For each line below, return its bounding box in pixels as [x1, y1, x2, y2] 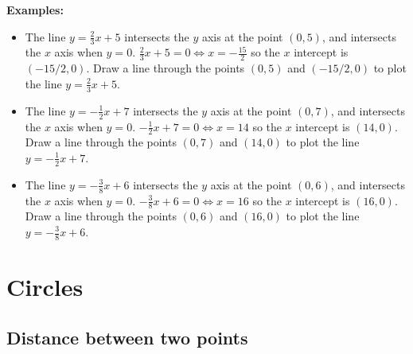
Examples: [6, 2, 64, 18]
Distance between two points [6, 325, 248, 349]
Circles [6, 270, 84, 303]
